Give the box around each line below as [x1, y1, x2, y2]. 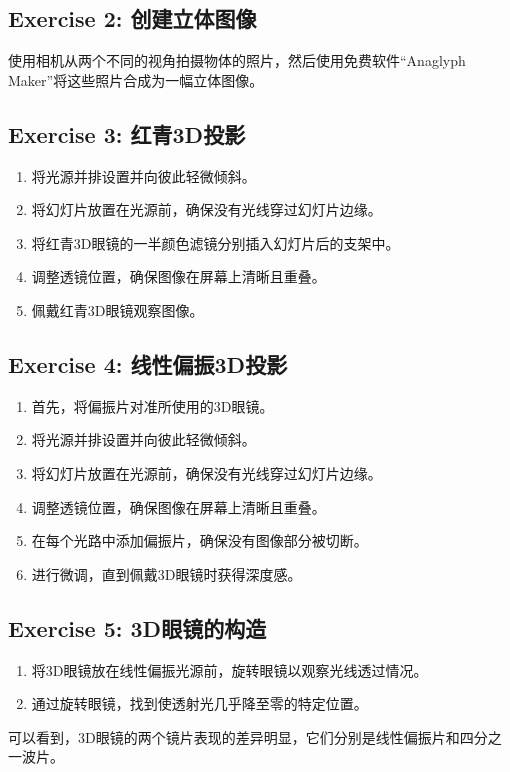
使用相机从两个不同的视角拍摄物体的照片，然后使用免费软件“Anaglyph [8, 50, 466, 71]
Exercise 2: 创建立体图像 [8, 3, 257, 34]
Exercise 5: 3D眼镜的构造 [8, 612, 267, 643]
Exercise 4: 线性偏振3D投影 [8, 348, 288, 379]
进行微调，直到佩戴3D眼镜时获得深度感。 [31, 563, 302, 584]
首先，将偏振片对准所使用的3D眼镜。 [31, 395, 274, 416]
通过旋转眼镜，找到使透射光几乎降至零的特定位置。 [31, 693, 368, 714]
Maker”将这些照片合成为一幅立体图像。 [8, 69, 264, 90]
